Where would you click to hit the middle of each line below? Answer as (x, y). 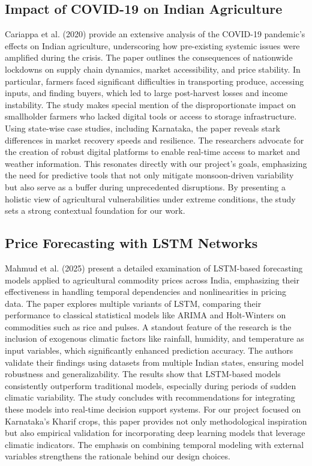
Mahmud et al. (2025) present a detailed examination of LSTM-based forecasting (154, 268)
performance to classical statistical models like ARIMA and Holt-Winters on (145, 315)
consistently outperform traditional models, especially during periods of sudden (151, 385)
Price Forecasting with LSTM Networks (131, 243)
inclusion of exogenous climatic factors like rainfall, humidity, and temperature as (154, 338)
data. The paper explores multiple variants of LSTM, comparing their (133, 303)
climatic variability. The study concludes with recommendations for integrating (150, 397)
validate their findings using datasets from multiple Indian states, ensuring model (154, 362)
